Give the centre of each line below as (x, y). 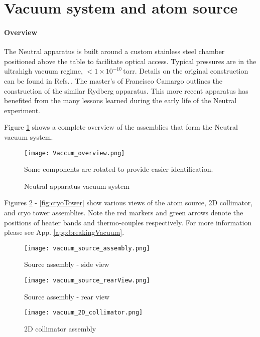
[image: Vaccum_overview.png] (75, 153)
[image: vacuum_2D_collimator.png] (84, 313)
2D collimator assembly (60, 328)
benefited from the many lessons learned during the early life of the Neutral (120, 100)
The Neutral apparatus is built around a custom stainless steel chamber (114, 51)
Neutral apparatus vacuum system (77, 186)
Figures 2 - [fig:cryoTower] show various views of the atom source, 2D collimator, (128, 203)
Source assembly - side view (67, 264)
